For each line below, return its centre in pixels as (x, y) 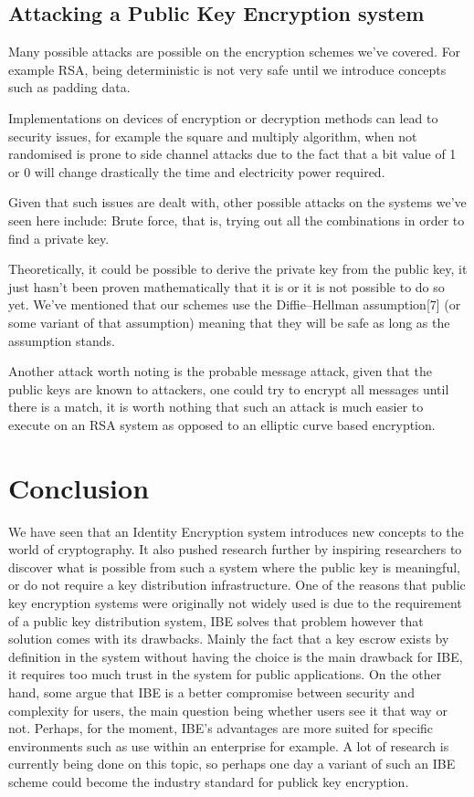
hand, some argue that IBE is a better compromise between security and (211, 692)
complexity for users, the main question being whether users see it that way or (228, 710)
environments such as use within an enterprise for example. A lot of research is (229, 745)
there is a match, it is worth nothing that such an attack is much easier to (216, 407)
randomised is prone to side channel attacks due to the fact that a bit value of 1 (232, 154)
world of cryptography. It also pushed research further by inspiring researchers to (235, 549)
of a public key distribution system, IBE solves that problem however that (216, 620)
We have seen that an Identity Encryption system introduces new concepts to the (236, 531)
